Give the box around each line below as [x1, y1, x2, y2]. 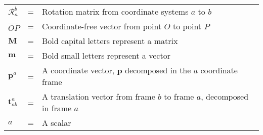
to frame [164, 91, 194, 102]
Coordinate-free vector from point [41, 20, 162, 32]
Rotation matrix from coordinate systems [41, 6, 189, 17]
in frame [41, 102, 72, 114]
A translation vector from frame [41, 91, 155, 102]
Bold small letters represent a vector [41, 50, 170, 61]
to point [173, 20, 202, 32]
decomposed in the [125, 64, 191, 76]
